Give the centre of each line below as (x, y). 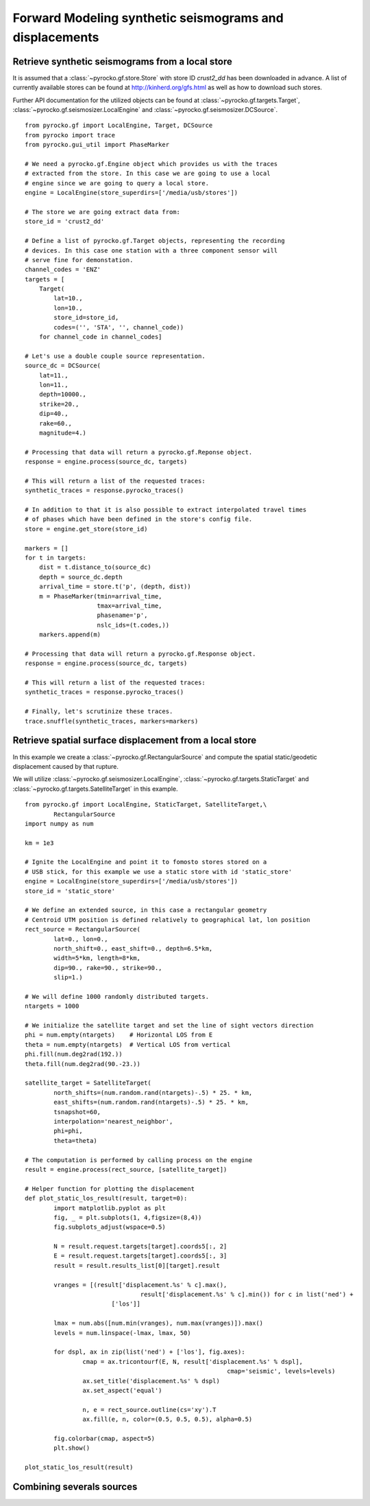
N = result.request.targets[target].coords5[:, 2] (140, 1247)
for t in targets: (56, 558)
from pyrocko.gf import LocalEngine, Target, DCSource (119, 126)
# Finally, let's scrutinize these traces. (99, 711)
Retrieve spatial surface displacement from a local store (135, 740)
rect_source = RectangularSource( (83, 929)
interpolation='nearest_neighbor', (113, 1121)
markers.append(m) (70, 635)
